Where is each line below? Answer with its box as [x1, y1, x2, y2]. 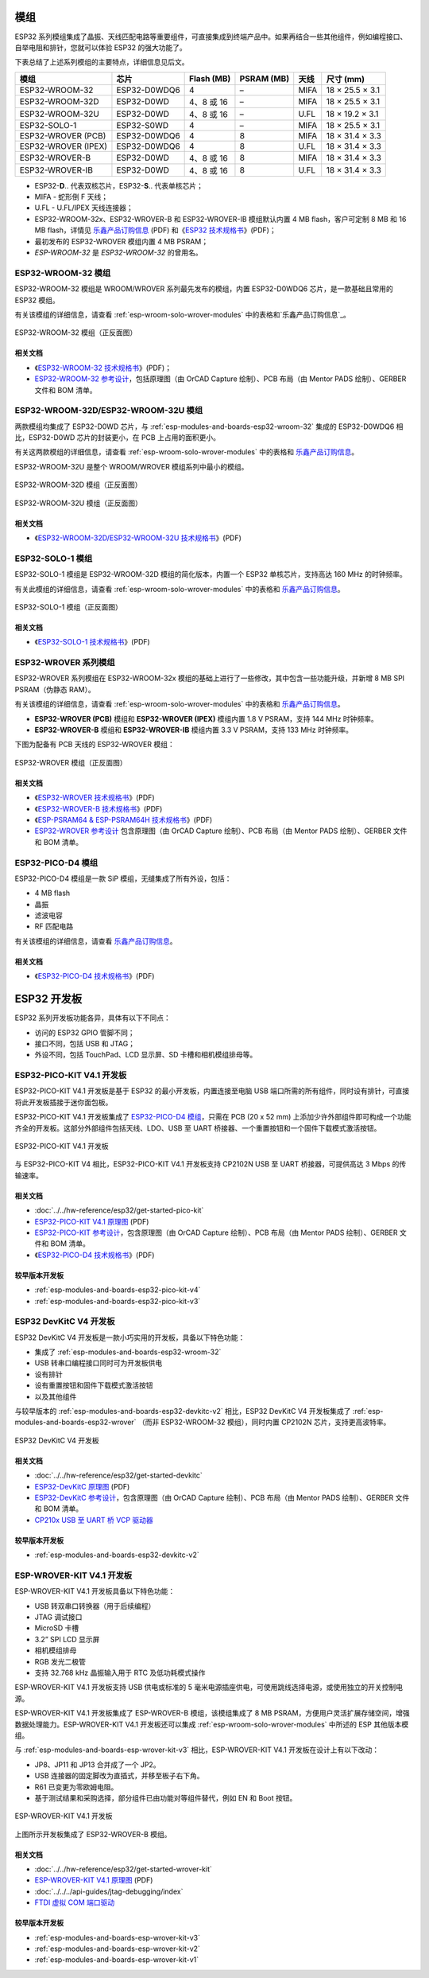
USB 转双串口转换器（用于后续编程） [34, 1601, 156, 1610]
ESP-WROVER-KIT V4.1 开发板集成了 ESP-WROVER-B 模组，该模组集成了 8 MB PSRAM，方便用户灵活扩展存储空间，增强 [14, 1708, 410, 1718]
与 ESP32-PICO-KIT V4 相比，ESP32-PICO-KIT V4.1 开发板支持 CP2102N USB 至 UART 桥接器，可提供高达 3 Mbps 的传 [14, 1159, 407, 1169]
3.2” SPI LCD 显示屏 [34, 1634, 100, 1644]
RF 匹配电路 [34, 921, 74, 931]
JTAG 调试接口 [34, 1612, 83, 1622]
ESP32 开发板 [14, 992, 83, 1006]
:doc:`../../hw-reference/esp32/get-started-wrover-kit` [34, 1864, 212, 1874]
